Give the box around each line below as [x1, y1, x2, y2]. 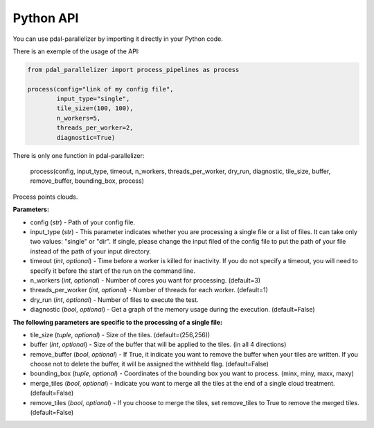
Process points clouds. [12, 193, 78, 201]
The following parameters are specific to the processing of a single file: [12, 318, 223, 326]
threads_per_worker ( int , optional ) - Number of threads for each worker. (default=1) [30, 286, 268, 294]
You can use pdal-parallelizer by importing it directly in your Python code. [12, 35, 223, 43]
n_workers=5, [56, 114, 101, 122]
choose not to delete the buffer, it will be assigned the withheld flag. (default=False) [30, 360, 269, 368]
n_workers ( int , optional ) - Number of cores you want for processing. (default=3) [30, 276, 261, 284]
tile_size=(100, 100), [56, 105, 134, 112]
